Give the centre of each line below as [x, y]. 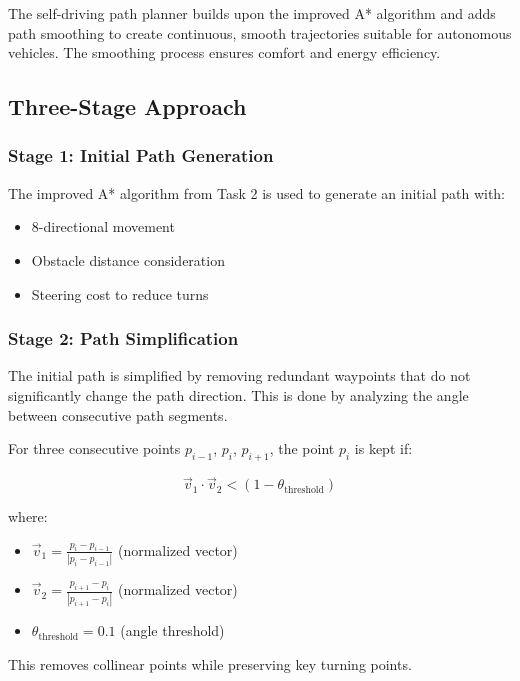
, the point [302, 448]
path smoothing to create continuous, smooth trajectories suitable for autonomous [260, 32]
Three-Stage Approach [127, 106]
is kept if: [383, 448]
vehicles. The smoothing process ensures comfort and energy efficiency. [224, 52]
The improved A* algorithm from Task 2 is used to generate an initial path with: [256, 192]
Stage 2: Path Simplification [123, 338]
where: [28, 516]
